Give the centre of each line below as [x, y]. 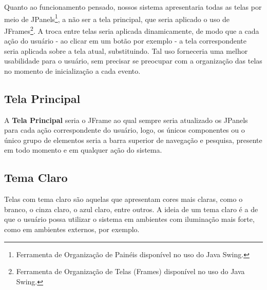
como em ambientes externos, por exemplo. [72, 229]
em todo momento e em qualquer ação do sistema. [83, 150]
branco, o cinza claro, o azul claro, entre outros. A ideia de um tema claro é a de [131, 209]
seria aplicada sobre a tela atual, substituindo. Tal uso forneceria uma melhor [126, 50]
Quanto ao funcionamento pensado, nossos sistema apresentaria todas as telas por [133, 7]
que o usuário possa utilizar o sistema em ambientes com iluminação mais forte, [129, 219]
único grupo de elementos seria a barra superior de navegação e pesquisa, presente [133, 140]
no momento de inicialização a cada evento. [72, 70]
